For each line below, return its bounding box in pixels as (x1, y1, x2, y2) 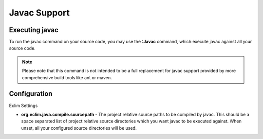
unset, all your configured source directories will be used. (21, 125, 137, 131)
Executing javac (9, 26, 58, 34)
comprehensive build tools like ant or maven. (22, 74, 112, 80)
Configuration (9, 90, 53, 98)
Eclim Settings (9, 103, 38, 108)
